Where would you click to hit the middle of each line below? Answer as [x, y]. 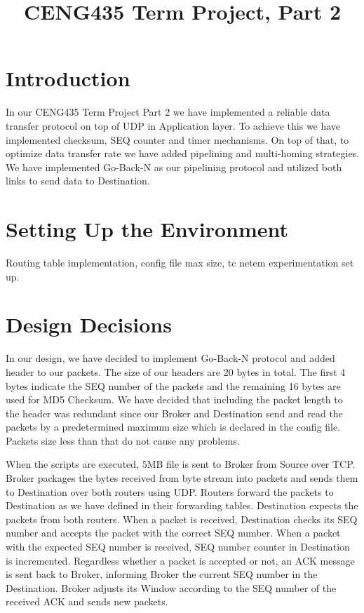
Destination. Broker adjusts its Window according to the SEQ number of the [171, 587]
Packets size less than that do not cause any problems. [123, 440]
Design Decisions [89, 324]
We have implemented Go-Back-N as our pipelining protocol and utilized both [174, 167]
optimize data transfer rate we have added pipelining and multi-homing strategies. [183, 153]
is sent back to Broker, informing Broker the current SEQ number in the [162, 574]
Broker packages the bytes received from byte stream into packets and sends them [182, 478]
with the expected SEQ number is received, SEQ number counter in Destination [178, 547]
